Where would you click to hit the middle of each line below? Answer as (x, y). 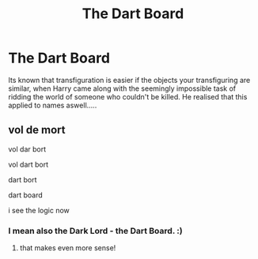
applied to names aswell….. (53, 105)
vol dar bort (27, 149)
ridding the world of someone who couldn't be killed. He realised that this (128, 96)
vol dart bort (28, 164)
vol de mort (37, 130)
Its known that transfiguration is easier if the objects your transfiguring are (129, 80)
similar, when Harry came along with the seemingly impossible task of (122, 88)
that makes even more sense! (68, 248)
